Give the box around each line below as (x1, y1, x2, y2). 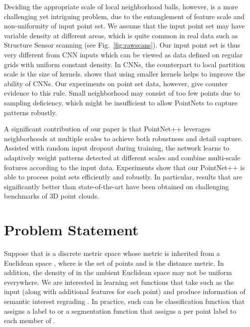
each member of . (4, 315, 56, 326)
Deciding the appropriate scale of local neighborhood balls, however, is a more (4, 1, 238, 11)
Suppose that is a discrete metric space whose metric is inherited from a (4, 248, 220, 258)
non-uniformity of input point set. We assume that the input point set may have (4, 21, 245, 31)
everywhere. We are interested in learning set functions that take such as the (4, 277, 234, 287)
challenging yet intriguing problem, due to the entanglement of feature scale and (4, 11, 245, 21)
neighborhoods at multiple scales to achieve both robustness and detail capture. (4, 133, 243, 143)
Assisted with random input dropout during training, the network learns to (4, 143, 229, 153)
